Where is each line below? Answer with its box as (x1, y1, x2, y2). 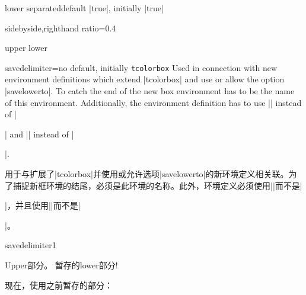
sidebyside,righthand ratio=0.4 (5, 21, 116, 34)
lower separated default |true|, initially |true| (5, 2, 164, 14)
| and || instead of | (5, 127, 74, 140)
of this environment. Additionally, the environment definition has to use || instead (5, 96, 302, 108)
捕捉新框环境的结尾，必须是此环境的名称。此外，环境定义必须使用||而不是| (12, 179, 302, 191)
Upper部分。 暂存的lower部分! (5, 258, 118, 271)
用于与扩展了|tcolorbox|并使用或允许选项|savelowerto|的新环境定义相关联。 (5, 168, 289, 179)
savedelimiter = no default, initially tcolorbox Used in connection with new (5, 61, 278, 73)
